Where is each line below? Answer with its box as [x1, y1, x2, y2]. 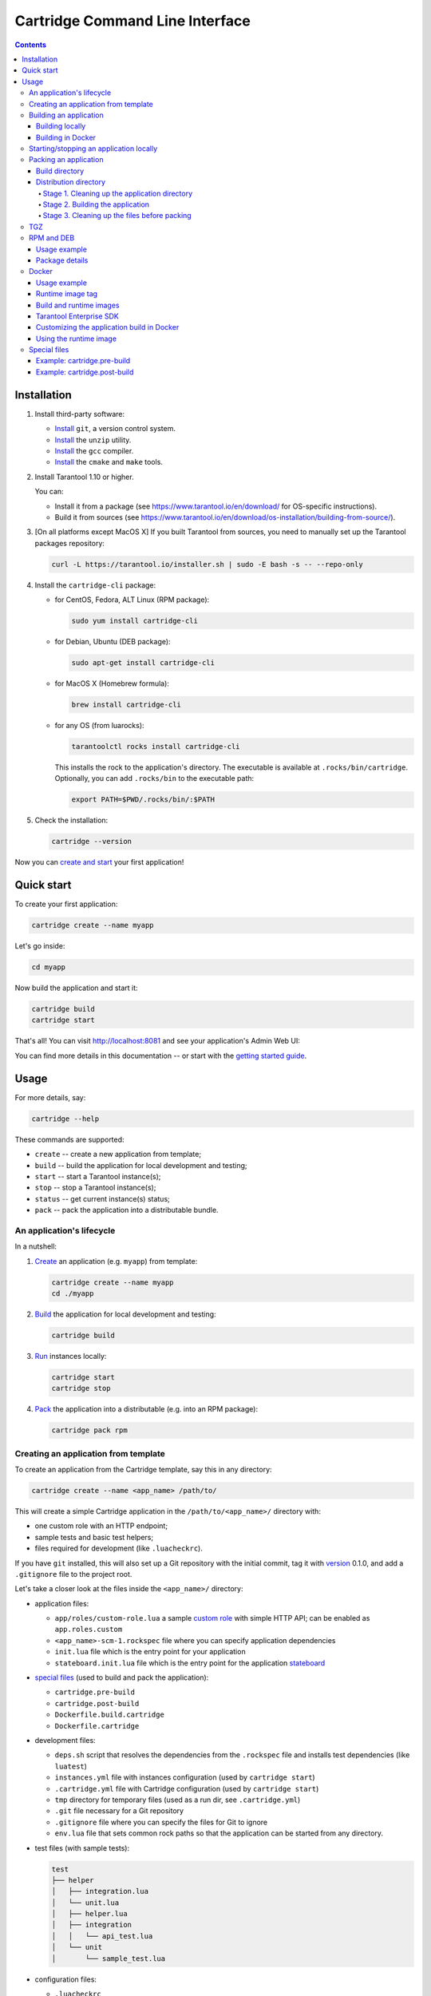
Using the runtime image [36, 334, 117, 343]
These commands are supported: [14, 1135, 125, 1144]
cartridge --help [31, 1114, 100, 1123]
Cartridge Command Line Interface [14, 12, 251, 30]
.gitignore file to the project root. [14, 1569, 132, 1578]
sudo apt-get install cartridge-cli [71, 659, 215, 667]
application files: [34, 1598, 89, 1608]
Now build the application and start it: [14, 983, 139, 993]
